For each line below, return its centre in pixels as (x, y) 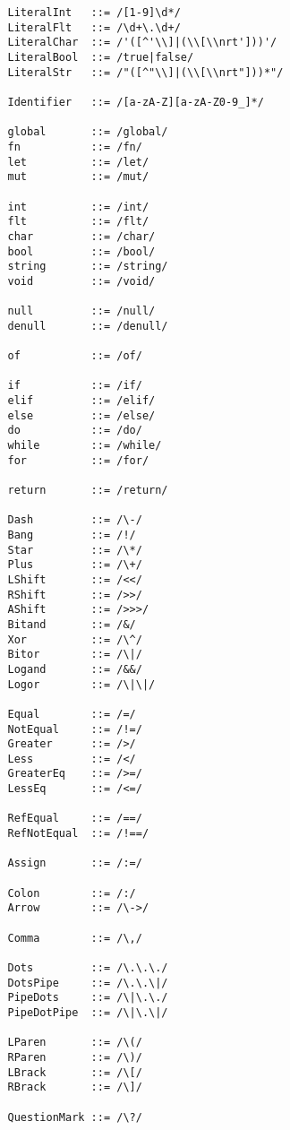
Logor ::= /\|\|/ (81, 684)
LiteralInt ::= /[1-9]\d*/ (94, 13)
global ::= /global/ (88, 132)
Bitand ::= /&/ (72, 624)
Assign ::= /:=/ (75, 863)
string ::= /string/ (88, 267)
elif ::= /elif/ (81, 401)
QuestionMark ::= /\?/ (75, 1117)
